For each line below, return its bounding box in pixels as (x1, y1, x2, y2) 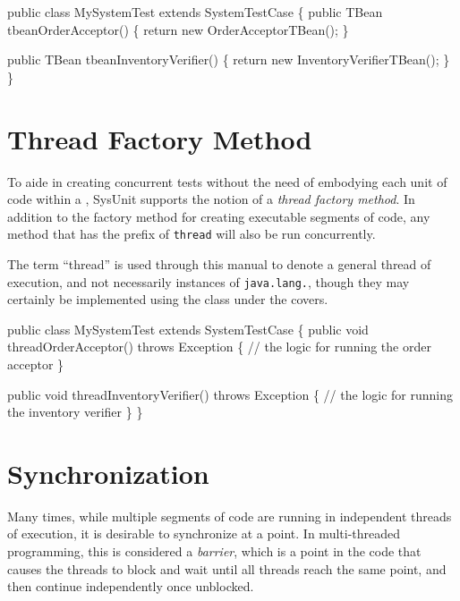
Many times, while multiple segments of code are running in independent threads (7, 506, 452, 525)
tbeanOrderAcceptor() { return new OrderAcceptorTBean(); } (7, 20, 349, 38)
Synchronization (7, 454, 209, 491)
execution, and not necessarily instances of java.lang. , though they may (7, 272, 410, 291)
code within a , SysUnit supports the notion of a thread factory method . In (7, 190, 415, 208)
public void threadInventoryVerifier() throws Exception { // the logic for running (7, 385, 454, 403)
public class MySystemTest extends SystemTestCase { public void (7, 319, 369, 338)
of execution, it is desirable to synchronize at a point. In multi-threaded (7, 524, 401, 543)
